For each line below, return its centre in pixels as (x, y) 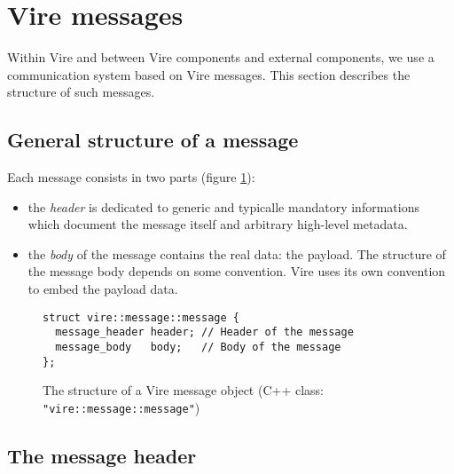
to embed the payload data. (103, 289)
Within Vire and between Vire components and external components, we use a (221, 57)
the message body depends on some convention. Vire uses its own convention (237, 271)
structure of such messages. (81, 92)
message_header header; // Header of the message (204, 332)
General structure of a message (153, 140)
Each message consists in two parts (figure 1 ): (131, 177)
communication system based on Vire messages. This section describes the (209, 74)
